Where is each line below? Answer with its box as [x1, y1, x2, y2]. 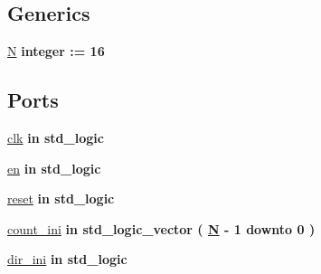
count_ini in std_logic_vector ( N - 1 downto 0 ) [7, 219, 316, 238]
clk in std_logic [7, 128, 104, 146]
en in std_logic [7, 158, 101, 177]
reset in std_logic [7, 189, 115, 208]
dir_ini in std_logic [7, 250, 127, 269]
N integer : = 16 [7, 42, 105, 61]
